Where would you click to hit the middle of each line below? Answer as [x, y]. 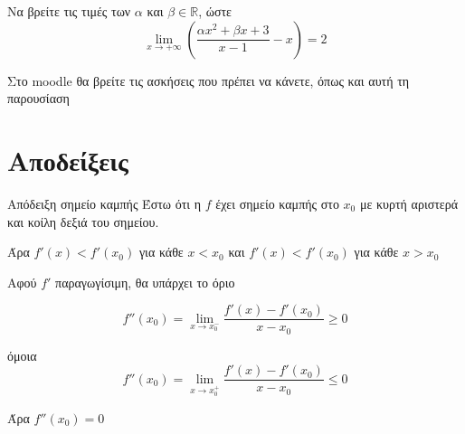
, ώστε [215, 11]
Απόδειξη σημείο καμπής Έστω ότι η [104, 203]
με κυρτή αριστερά [409, 203]
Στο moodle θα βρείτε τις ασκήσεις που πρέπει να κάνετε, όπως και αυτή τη [209, 80]
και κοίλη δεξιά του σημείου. [83, 221]
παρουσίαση [38, 98]
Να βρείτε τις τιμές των [69, 11]
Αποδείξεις [68, 160]
